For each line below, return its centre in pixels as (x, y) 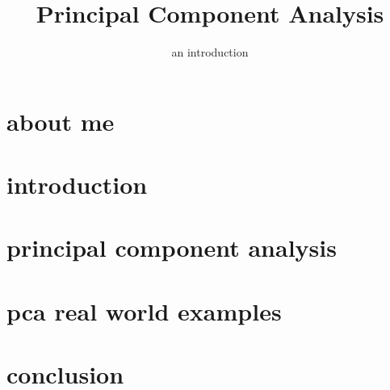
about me (61, 121)
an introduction (210, 52)
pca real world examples (144, 310)
